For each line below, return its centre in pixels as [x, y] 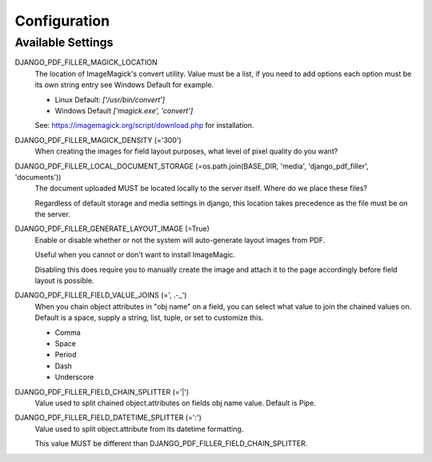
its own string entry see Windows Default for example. [124, 85]
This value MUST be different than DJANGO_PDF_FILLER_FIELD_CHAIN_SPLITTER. [171, 444]
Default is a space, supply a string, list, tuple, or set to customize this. [149, 318]
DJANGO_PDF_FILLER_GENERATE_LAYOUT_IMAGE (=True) [112, 229]
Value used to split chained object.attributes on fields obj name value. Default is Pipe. [175, 403]
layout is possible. [64, 281]
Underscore [74, 377]
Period [66, 355]
